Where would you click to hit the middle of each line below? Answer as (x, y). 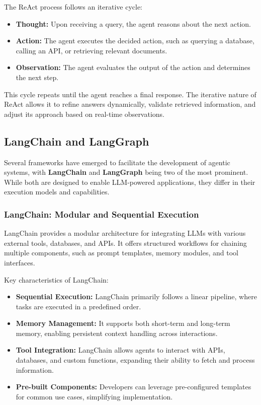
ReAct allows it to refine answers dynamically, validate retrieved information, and (130, 104)
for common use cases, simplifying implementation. (94, 396)
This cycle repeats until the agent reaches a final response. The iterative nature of (130, 94)
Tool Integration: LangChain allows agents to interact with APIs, (120, 350)
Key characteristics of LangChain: (56, 279)
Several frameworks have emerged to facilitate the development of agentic (117, 162)
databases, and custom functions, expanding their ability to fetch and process (135, 360)
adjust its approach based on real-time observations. (84, 114)
